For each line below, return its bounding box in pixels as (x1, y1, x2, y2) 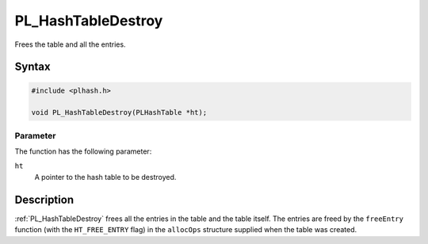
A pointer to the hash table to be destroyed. (34, 172, 177, 181)
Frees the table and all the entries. (14, 40, 126, 49)
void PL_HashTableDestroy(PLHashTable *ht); (31, 108, 208, 117)
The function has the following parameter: (14, 147, 152, 156)
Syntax (14, 60, 51, 74)
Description (14, 193, 75, 206)
